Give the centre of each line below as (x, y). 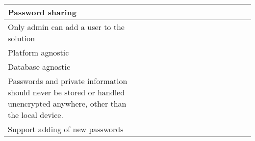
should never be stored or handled (66, 92)
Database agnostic (39, 67)
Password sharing (42, 12)
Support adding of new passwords (66, 129)
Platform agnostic (38, 52)
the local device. (36, 115)
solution (22, 38)
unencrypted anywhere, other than (67, 103)
